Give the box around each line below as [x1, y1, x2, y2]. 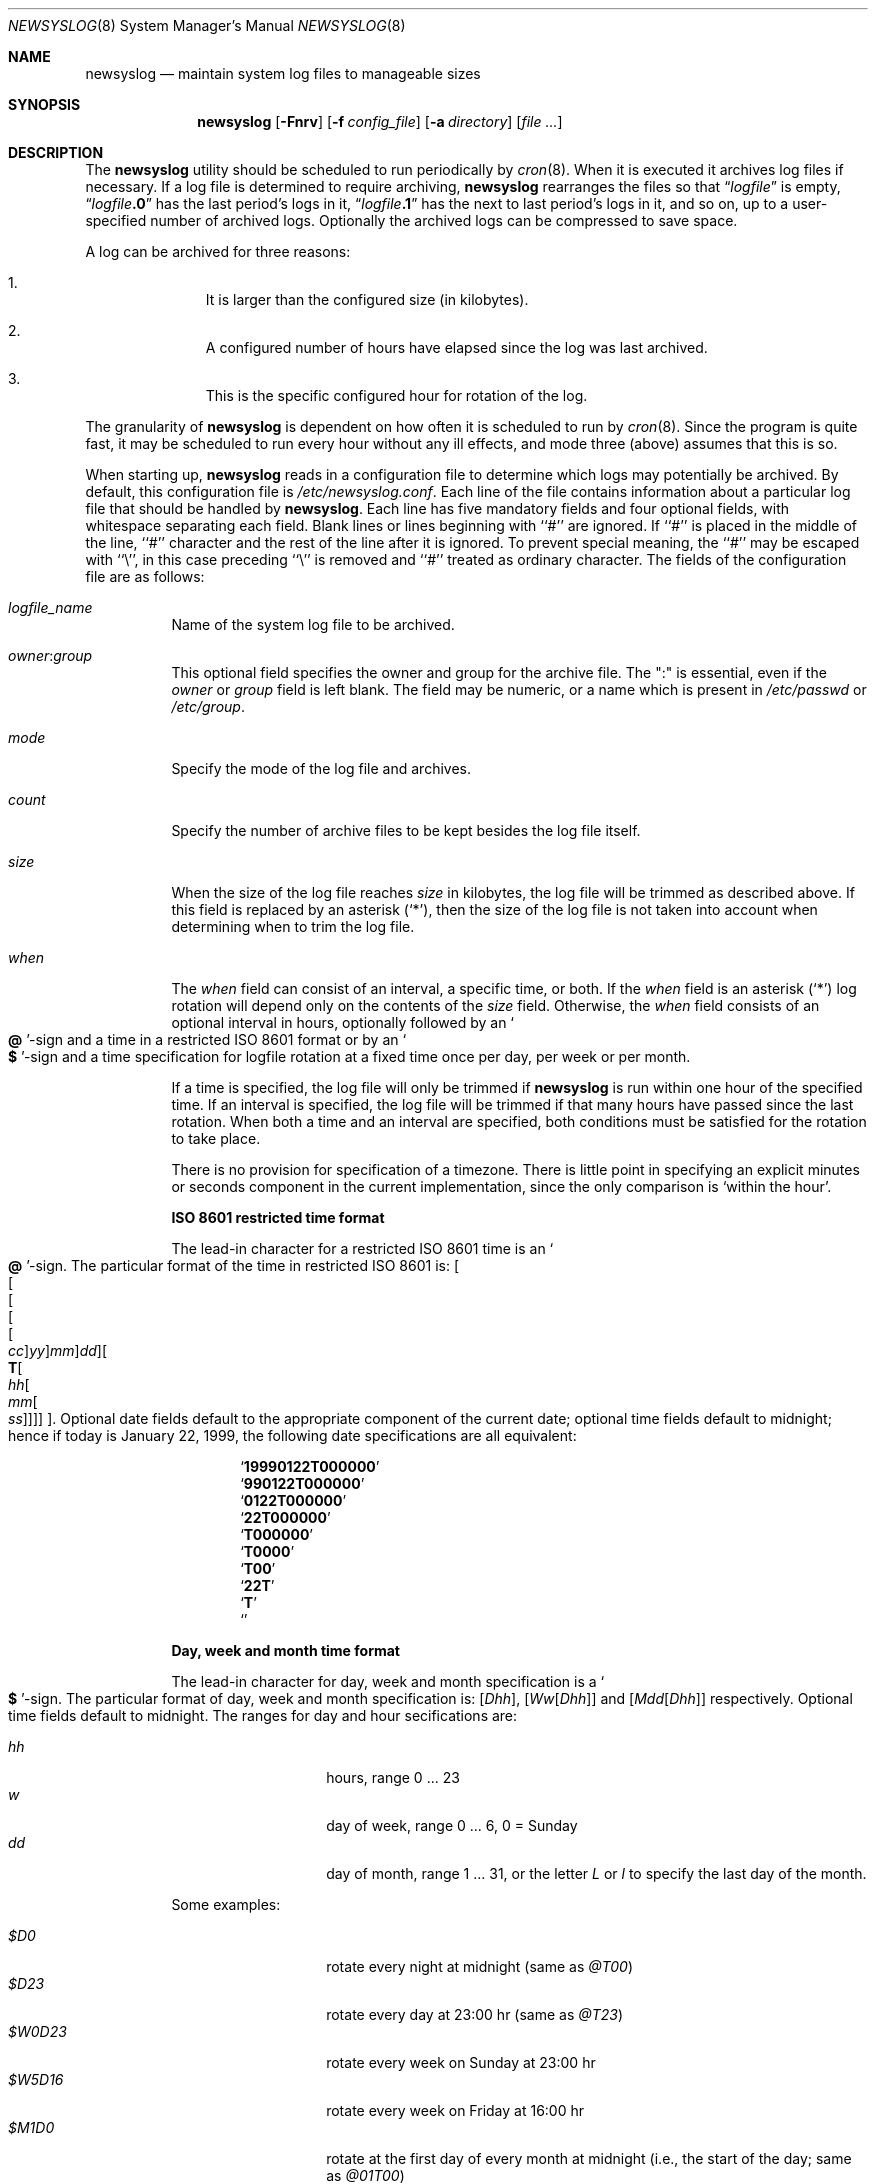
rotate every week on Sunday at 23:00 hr [326, 2054, 596, 2071]
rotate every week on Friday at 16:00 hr [326, 2102, 584, 2119]
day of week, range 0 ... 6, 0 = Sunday [326, 1817, 578, 1834]
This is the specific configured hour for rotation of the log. [205, 387, 588, 404]
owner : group [8, 647, 93, 664]
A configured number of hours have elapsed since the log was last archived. [205, 339, 708, 356]
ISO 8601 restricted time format [171, 1209, 385, 1226]
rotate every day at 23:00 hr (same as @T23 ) [326, 2006, 624, 2023]
